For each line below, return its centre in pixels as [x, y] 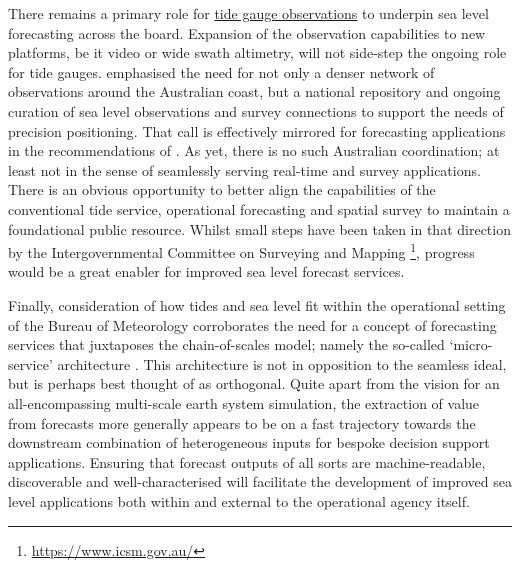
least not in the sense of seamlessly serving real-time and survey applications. [244, 169]
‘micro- [471, 344]
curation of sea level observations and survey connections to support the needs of [256, 110]
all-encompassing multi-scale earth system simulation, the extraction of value [244, 402]
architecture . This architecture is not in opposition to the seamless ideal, [282, 363]
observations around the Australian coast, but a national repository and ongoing [254, 91]
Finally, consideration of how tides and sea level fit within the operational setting [257, 304]
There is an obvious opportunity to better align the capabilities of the [222, 189]
